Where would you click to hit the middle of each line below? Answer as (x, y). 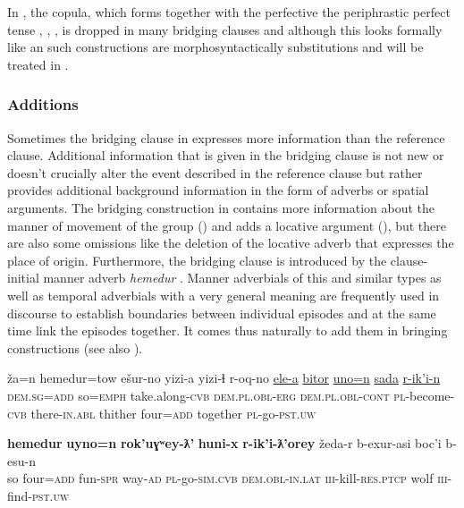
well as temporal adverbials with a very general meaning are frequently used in (224, 295)
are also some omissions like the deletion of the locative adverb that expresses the (231, 243)
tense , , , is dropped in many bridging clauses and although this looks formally (225, 29)
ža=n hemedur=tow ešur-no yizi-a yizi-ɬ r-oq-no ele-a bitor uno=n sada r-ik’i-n (224, 378)
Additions (43, 104)
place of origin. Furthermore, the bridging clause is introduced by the (197, 260)
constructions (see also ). (75, 347)
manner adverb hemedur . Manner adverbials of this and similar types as (242, 278)
